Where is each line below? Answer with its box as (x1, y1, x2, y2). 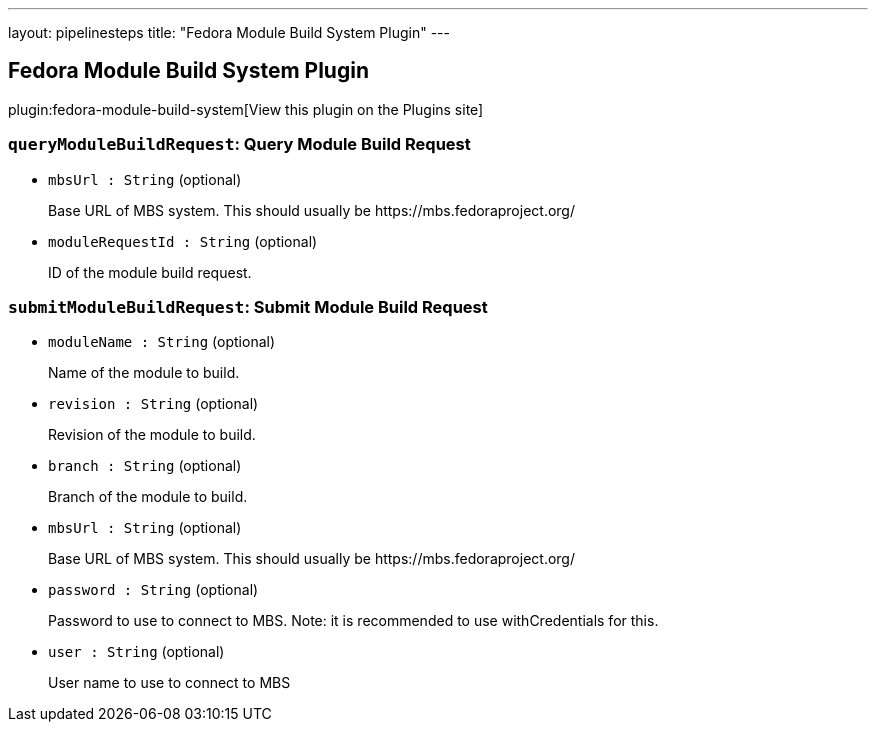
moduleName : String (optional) (48, 333, 276, 351)
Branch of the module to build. (48, 488, 248, 506)
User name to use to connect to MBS (48, 674, 291, 692)
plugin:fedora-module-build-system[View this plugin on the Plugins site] (8, 100, 484, 118)
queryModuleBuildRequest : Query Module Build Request (8, 134, 471, 155)
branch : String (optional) (48, 457, 242, 475)
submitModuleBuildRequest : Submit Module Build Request (8, 296, 488, 317)
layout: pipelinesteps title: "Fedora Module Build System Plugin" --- (8, 24, 450, 41)
